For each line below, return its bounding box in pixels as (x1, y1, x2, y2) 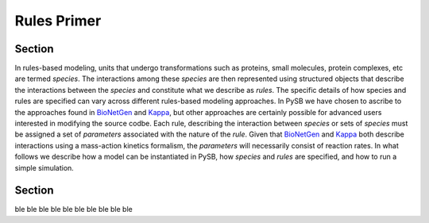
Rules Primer (14, 12, 102, 29)
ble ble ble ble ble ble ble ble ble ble (14, 205, 133, 214)
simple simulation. (14, 163, 75, 172)
